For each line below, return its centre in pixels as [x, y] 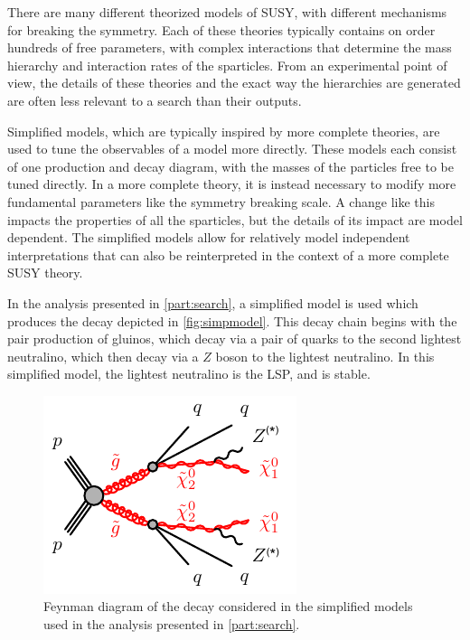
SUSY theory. [45, 273]
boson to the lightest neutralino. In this [325, 356]
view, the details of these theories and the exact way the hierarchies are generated [234, 83]
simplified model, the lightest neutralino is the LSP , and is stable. [189, 374]
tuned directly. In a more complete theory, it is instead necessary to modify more [232, 184]
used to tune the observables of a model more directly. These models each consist [232, 149]
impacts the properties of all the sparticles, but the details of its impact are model [235, 219]
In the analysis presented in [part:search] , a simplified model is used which [213, 302]
